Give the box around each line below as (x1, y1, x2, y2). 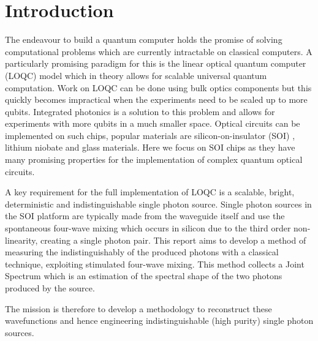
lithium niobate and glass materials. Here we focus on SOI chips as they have (5, 141, 295, 154)
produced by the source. (5, 282, 95, 294)
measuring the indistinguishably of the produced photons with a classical (5, 245, 279, 258)
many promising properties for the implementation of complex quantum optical (5, 153, 303, 166)
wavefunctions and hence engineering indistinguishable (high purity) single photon (5, 314, 314, 327)
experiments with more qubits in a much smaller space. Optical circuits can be (5, 117, 300, 130)
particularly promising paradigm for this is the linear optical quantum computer (5, 57, 306, 70)
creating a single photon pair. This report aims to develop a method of (40, 233, 306, 246)
